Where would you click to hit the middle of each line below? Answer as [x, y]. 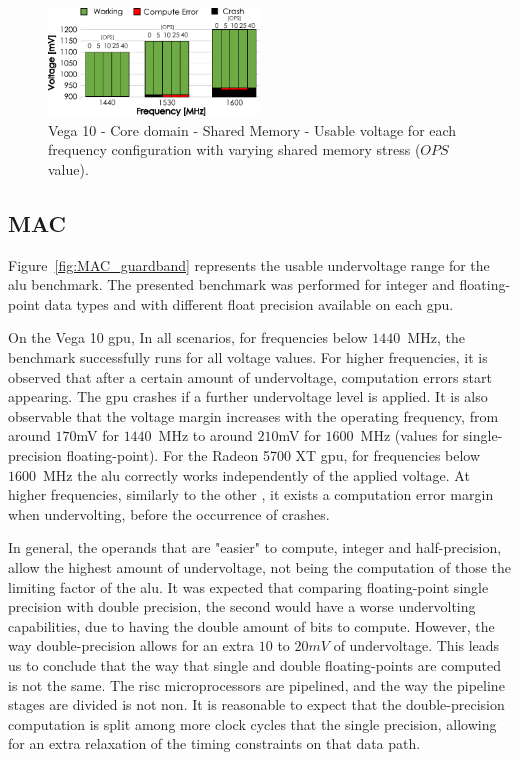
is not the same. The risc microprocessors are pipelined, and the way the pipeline [256, 684]
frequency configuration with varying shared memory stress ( [234, 149]
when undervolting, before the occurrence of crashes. [169, 513]
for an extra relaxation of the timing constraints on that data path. [214, 743]
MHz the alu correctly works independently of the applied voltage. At [256, 474]
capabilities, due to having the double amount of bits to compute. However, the [251, 625]
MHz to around [205, 435]
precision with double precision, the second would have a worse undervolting [242, 606]
